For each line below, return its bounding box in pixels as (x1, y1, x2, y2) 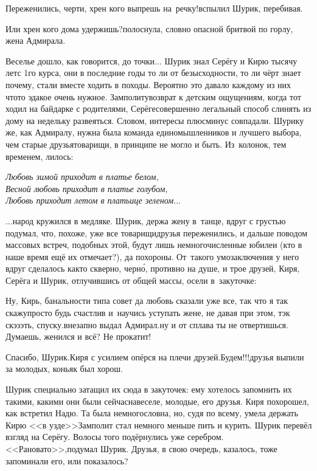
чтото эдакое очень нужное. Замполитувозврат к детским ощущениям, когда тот (5, 90, 301, 103)
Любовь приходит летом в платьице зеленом (5, 194, 174, 207)
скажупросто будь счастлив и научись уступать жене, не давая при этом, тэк (5, 306, 290, 319)
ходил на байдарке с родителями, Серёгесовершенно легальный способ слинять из (5, 102, 312, 115)
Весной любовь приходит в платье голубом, (5, 182, 168, 194)
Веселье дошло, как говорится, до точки (5, 54, 155, 67)
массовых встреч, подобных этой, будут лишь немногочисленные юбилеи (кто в (5, 238, 302, 251)
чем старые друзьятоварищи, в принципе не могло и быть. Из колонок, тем (5, 137, 287, 150)
